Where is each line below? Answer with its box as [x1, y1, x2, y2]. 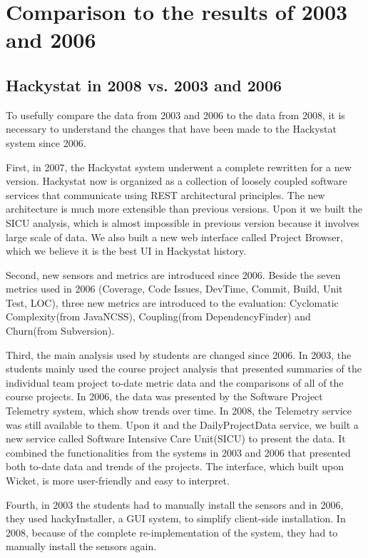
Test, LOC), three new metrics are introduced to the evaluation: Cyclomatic [6, 295, 339, 310]
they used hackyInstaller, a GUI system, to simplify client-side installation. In [6, 511, 346, 526]
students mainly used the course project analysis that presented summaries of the [6, 361, 362, 376]
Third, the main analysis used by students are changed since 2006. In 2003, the [6, 347, 352, 362]
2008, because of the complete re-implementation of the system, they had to [6, 524, 338, 539]
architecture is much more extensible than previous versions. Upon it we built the [6, 201, 362, 216]
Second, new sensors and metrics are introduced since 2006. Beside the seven [6, 267, 341, 282]
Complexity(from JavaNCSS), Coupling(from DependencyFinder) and [6, 309, 311, 324]
